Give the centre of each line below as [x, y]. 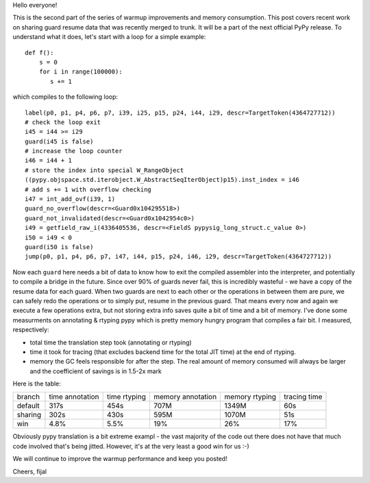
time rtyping [126, 397]
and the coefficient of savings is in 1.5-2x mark [96, 371]
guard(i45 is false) [59, 141]
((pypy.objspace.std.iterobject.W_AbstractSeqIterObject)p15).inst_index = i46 [162, 180]
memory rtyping [250, 397]
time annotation [74, 397]
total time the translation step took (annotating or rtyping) [111, 342]
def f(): [39, 52]
